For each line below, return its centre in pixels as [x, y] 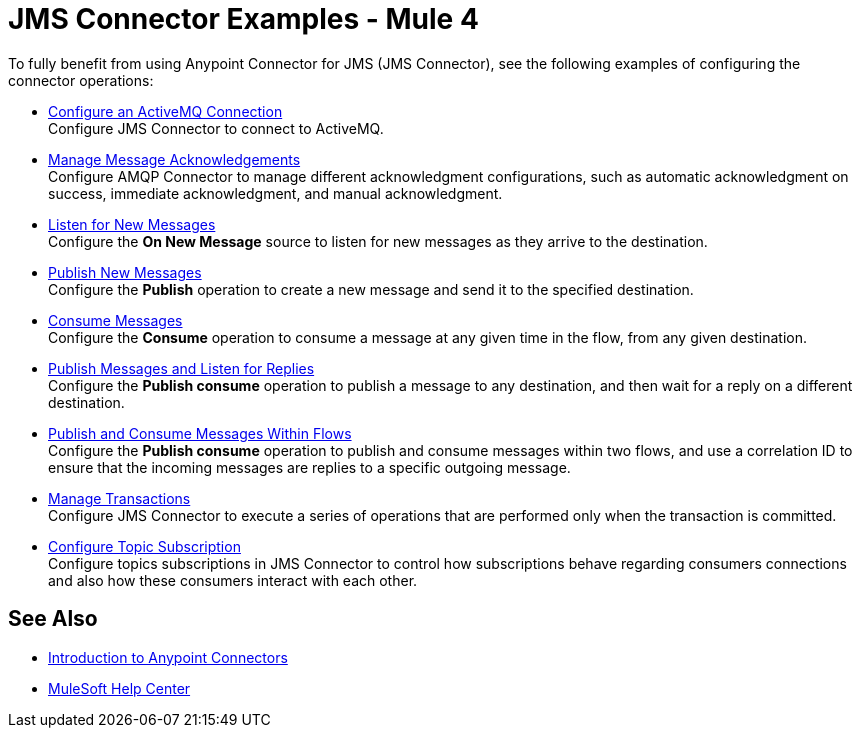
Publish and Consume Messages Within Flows [200, 433]
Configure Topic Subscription [144, 546]
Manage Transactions [119, 498]
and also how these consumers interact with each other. [233, 580]
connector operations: [81, 80]
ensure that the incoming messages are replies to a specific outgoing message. [309, 467]
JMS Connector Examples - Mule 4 [243, 19]
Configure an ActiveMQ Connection [165, 111]
